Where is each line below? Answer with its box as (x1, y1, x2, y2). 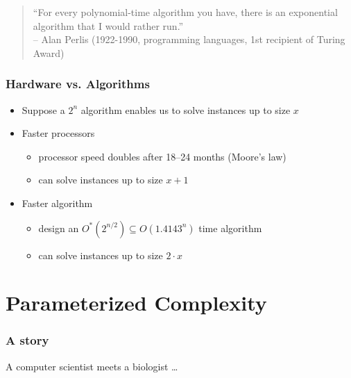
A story (6, 331, 49, 349)
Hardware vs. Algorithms (6, 75, 150, 92)
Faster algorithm (22, 195, 93, 210)
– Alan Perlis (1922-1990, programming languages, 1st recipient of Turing (33, 32, 345, 47)
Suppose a (22, 102, 65, 117)
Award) (33, 45, 65, 60)
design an (38, 220, 79, 235)
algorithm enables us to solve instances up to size (80, 102, 291, 117)
